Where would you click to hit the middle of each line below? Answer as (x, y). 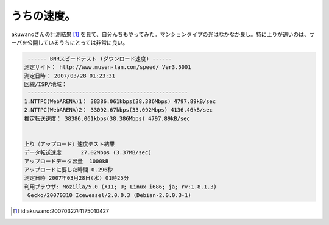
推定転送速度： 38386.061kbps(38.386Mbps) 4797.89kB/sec (107, 118)
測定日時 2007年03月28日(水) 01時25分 (76, 178)
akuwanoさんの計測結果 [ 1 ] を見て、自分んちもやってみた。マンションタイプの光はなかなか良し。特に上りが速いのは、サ (163, 34)
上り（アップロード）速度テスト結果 (69, 144)
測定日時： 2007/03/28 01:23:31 (70, 76)
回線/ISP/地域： (45, 84)
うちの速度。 (44, 16)
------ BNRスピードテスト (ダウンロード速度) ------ (100, 59)
